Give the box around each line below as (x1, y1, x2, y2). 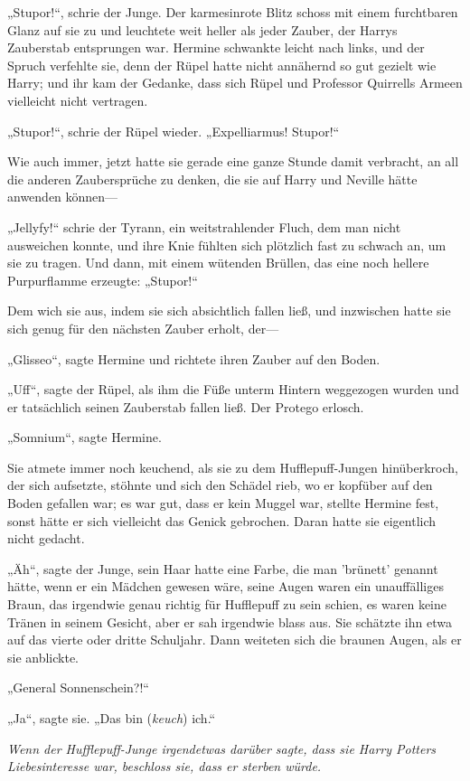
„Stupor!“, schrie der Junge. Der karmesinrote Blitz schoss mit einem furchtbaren (7, 3, 458, 21)
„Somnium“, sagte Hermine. (7, 428, 162, 447)
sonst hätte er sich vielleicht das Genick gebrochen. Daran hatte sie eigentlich (7, 511, 437, 530)
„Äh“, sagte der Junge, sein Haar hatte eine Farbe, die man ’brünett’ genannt (7, 559, 438, 578)
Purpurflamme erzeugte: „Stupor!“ (7, 270, 198, 289)
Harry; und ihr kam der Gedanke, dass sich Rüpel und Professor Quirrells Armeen (7, 73, 463, 92)
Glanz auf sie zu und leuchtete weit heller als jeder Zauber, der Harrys (7, 20, 398, 39)
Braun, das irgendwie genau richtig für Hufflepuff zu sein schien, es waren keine (7, 595, 447, 614)
